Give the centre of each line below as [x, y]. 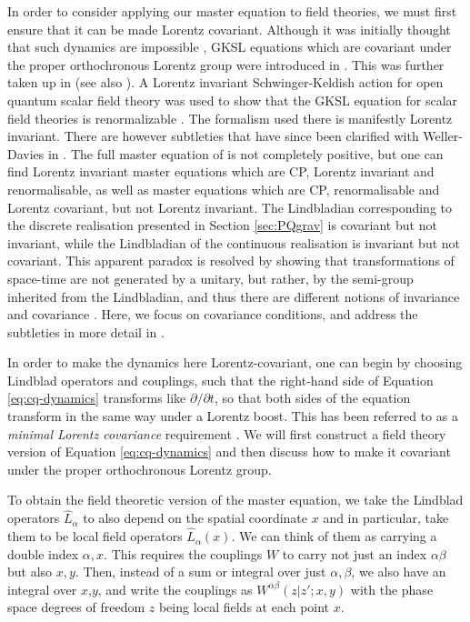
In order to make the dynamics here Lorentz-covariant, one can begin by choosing [235, 362]
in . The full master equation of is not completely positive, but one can [245, 153]
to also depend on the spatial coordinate [195, 518]
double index [43, 553]
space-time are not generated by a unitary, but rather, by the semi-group [210, 278]
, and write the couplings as [175, 589]
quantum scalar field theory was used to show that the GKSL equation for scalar [233, 100]
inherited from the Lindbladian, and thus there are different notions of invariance [234, 296]
